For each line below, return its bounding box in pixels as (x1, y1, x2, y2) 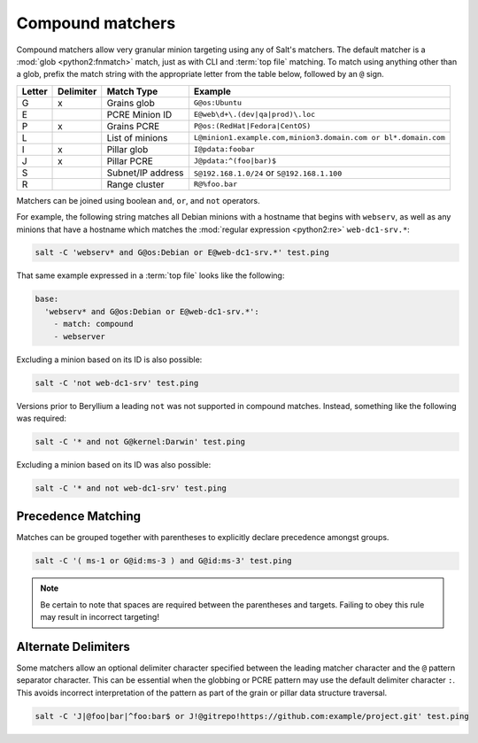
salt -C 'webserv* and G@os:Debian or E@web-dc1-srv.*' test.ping (35, 248, 329, 258)
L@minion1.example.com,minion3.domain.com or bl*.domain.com (193, 133, 446, 143)
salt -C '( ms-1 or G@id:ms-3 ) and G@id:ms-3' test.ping (35, 556, 292, 566)
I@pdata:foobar (193, 144, 256, 154)
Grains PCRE (106, 120, 160, 132)
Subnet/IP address (106, 166, 185, 179)
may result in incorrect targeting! (40, 612, 159, 623)
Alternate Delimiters (16, 639, 130, 654)
